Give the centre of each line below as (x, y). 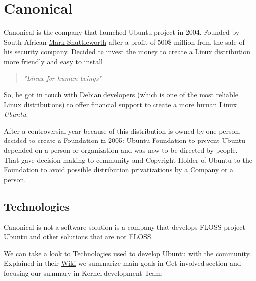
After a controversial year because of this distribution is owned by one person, (123, 130)
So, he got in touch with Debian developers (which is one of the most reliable (121, 95)
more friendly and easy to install (53, 61)
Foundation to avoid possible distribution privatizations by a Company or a (119, 170)
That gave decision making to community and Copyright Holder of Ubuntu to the (128, 160)
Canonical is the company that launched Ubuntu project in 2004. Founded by (122, 32)
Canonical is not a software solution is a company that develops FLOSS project (125, 227)
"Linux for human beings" (62, 78)
